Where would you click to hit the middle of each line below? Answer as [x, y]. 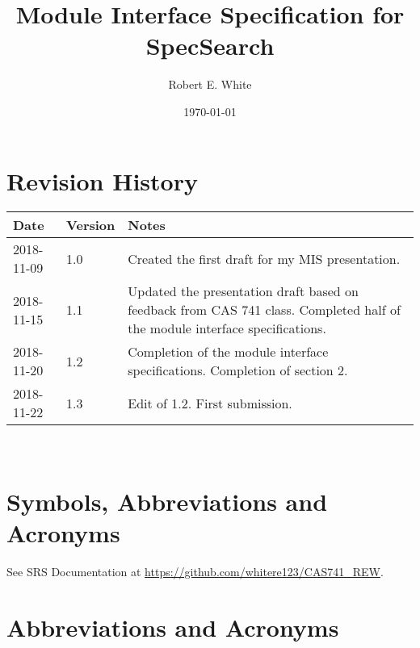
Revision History [102, 180]
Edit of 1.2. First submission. [210, 403]
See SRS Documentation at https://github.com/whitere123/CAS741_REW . [195, 572]
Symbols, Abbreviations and [167, 502]
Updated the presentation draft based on [243, 291]
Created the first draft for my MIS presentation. [264, 258]
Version [91, 225]
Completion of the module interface [228, 352]
